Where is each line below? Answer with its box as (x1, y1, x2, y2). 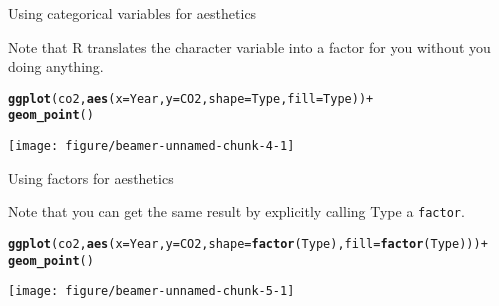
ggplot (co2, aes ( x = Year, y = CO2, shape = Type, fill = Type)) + (8, 91, 374, 106)
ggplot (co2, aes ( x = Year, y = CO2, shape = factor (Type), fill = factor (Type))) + (8, 237, 488, 251)
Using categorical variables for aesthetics (8, 3, 257, 23)
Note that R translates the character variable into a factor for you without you (8, 36, 491, 57)
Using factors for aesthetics (8, 167, 174, 188)
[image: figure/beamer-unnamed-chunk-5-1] (8, 284, 295, 299)
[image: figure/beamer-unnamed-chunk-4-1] (8, 139, 295, 154)
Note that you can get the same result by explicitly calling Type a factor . (8, 201, 465, 222)
